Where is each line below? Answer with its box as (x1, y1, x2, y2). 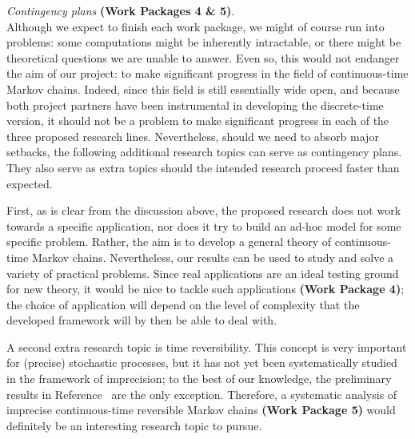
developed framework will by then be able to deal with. (6, 312, 277, 328)
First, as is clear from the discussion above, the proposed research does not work (6, 202, 401, 219)
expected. (6, 175, 53, 191)
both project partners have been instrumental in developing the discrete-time (6, 96, 384, 113)
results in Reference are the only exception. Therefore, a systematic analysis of (6, 385, 397, 402)
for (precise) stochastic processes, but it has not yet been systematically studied (6, 354, 397, 371)
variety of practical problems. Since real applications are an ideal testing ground (6, 264, 399, 281)
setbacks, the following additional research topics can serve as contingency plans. (6, 143, 402, 160)
